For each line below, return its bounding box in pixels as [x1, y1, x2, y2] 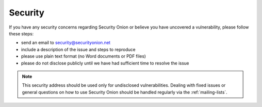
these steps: [9, 31, 34, 36]
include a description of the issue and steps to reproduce [21, 46, 136, 52]
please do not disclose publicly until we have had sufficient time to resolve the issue [21, 60, 189, 66]
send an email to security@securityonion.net [21, 40, 111, 46]
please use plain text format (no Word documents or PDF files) [21, 53, 146, 59]
